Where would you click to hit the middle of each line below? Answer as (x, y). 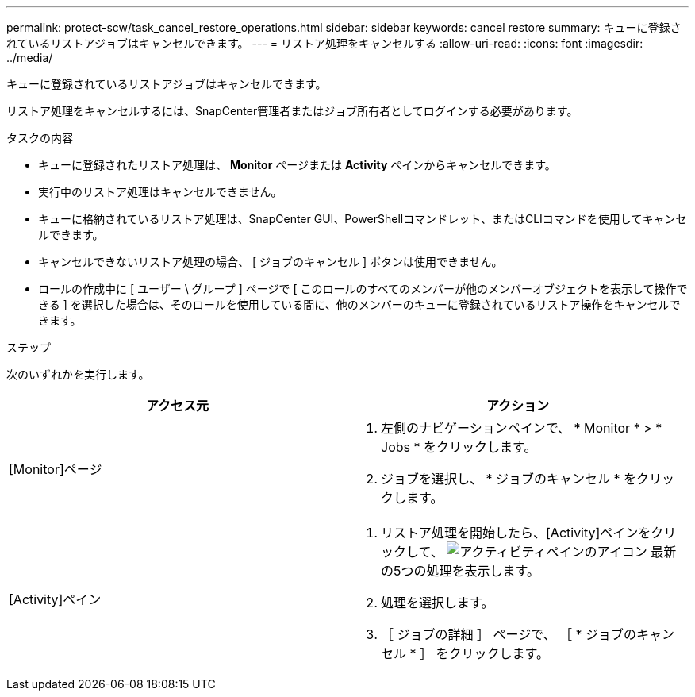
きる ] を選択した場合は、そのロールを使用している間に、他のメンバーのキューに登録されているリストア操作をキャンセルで (359, 304)
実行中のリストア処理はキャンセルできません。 (160, 192)
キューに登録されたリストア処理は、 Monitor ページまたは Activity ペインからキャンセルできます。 (297, 165)
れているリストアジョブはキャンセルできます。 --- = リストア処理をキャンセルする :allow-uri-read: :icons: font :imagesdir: (325, 43)
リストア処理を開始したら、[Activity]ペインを (516, 533)
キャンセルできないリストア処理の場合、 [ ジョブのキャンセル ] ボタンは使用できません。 (271, 262)
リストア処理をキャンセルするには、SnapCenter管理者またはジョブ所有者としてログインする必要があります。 (292, 111)
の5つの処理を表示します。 (460, 571)
